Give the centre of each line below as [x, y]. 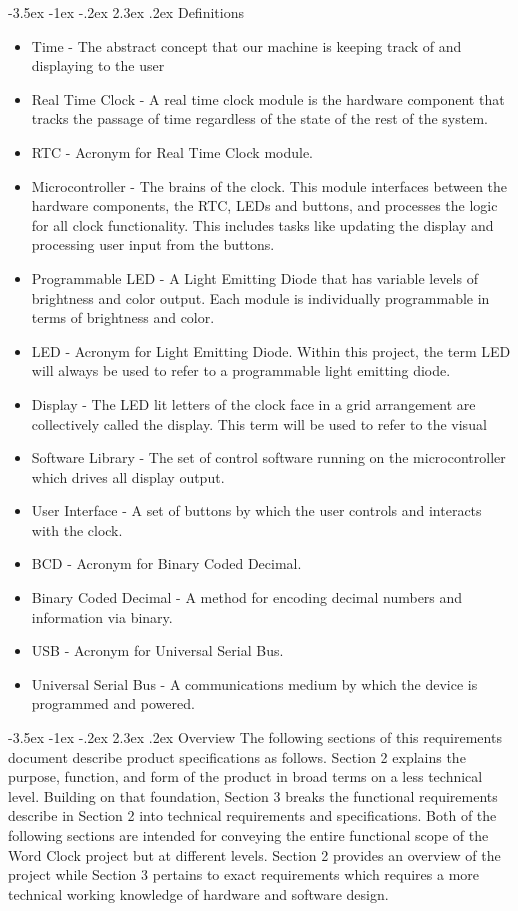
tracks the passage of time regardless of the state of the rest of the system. [259, 118]
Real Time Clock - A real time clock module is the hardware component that [268, 98]
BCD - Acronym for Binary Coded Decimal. [166, 563]
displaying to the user [98, 65]
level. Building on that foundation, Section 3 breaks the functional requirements [253, 795]
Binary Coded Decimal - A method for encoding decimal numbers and [247, 597]
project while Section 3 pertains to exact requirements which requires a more [244, 874]
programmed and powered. [113, 703]
